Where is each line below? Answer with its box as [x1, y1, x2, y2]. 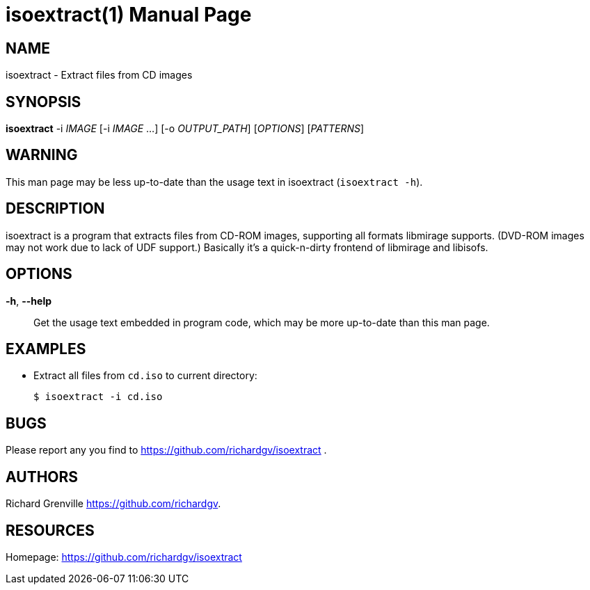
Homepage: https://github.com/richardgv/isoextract [6, 550, 242, 563]
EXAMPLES [6, 340, 86, 358]
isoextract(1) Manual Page [6, 3, 252, 26]
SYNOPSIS [6, 93, 81, 111]
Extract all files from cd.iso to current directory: [33, 369, 257, 382]
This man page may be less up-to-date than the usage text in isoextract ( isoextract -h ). [6, 175, 423, 188]
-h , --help [6, 294, 52, 307]
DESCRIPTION [6, 200, 105, 218]
